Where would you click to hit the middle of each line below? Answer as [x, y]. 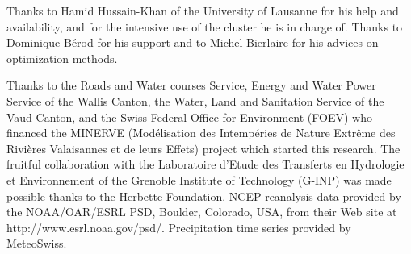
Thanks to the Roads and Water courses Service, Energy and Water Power [191, 85]
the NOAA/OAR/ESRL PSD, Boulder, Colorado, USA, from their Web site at [202, 212]
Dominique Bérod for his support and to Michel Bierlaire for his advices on [193, 42]
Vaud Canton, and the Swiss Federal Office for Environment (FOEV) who [189, 117]
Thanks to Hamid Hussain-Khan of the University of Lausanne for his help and [203, 10]
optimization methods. [62, 58]
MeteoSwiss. [37, 243]
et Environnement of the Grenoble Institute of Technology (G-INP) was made [199, 179]
